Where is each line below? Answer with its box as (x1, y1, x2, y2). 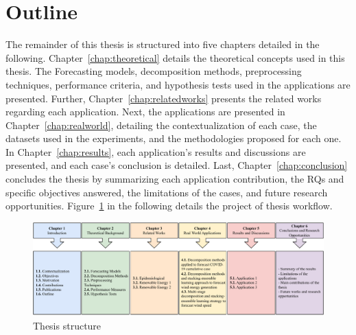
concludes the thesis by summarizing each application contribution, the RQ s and (5, 172, 344, 186)
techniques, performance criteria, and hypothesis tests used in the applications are (5, 77, 351, 91)
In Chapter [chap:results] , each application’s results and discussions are (5, 144, 306, 159)
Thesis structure (33, 318, 102, 332)
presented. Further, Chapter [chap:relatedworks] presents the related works (5, 91, 322, 105)
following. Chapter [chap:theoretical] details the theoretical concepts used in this (5, 50, 345, 65)
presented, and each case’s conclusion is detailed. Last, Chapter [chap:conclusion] (5, 158, 348, 172)
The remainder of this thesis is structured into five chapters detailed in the (5, 37, 320, 51)
